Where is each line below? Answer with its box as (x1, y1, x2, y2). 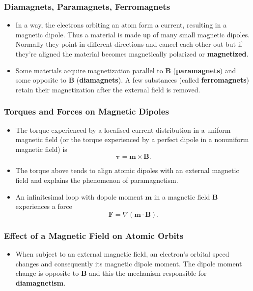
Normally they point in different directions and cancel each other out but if (15, 39, 242, 49)
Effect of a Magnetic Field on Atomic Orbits (4, 229, 184, 241)
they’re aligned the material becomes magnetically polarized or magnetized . (15, 49, 249, 58)
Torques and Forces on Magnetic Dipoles (4, 105, 169, 117)
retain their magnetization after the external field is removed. (15, 84, 200, 94)
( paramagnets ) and (173, 65, 236, 75)
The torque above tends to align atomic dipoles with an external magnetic (15, 165, 239, 175)
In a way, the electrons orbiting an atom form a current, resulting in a (15, 20, 227, 30)
